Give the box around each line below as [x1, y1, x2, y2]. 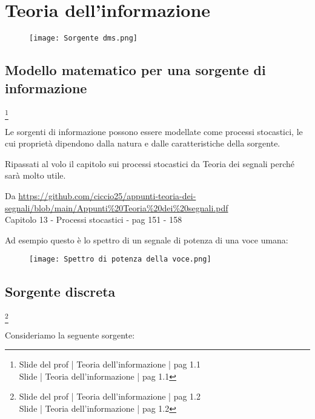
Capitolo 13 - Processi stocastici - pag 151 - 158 [5, 213, 182, 226]
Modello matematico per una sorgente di [5, 61, 266, 79]
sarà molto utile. [5, 169, 66, 182]
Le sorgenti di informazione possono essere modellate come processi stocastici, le [5, 125, 303, 137]
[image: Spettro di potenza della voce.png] [29, 255, 211, 264]
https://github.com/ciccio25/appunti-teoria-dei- [18, 190, 196, 202]
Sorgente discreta [5, 282, 116, 300]
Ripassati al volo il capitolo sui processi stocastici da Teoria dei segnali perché [5, 157, 295, 170]
